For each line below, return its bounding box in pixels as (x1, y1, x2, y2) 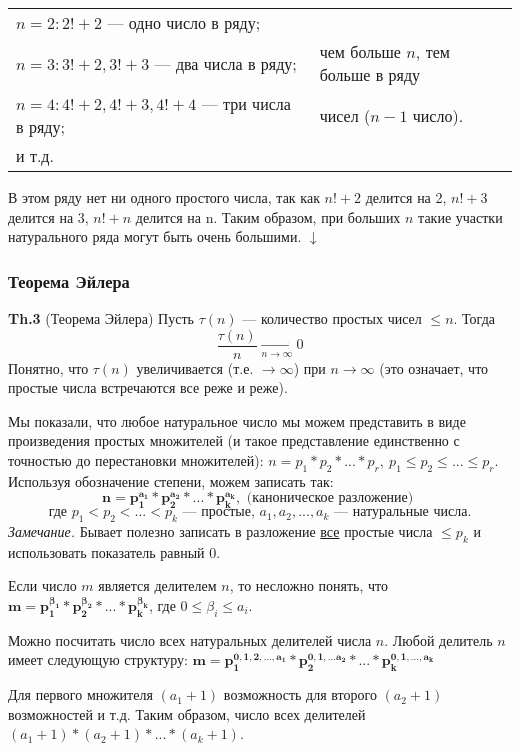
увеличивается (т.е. (136, 357, 254, 378)
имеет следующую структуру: (8, 649, 188, 670)
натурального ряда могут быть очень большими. (8, 226, 302, 247)
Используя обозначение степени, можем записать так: (8, 470, 334, 491)
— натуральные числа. (334, 505, 472, 520)
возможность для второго (223, 684, 377, 705)
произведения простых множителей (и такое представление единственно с (8, 430, 460, 451)
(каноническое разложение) (246, 491, 414, 506)
